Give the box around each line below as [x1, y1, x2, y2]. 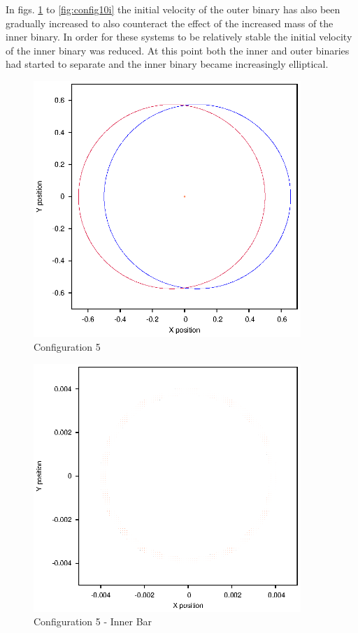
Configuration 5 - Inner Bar [34, 614, 152, 629]
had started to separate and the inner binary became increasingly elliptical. [6, 57, 329, 71]
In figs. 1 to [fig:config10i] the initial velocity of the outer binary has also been [6, 2, 341, 16]
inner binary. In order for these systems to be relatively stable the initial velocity [6, 29, 352, 44]
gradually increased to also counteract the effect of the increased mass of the [6, 15, 334, 30]
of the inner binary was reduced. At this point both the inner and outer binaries [6, 43, 350, 57]
